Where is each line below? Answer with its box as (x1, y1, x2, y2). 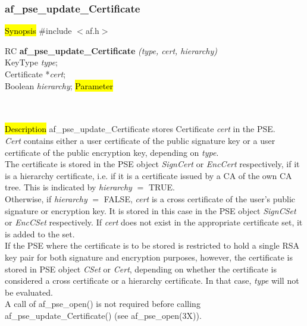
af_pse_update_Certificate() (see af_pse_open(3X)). (5, 309, 202, 321)
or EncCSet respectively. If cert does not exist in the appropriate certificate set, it (5, 216, 303, 228)
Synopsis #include (5, 24, 72, 37)
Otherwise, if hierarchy (5, 192, 87, 205)
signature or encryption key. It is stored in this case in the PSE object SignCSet (5, 204, 296, 217)
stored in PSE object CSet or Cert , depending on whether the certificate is (5, 262, 277, 275)
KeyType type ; (5, 56, 58, 68)
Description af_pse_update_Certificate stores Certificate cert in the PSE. (5, 123, 275, 135)
